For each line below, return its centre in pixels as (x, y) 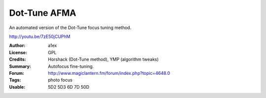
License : (18, 52)
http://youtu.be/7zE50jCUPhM (40, 36)
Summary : (20, 66)
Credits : (18, 60)
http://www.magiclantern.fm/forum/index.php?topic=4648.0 (109, 73)
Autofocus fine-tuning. (71, 66)
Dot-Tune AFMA (43, 13)
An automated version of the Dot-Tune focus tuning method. (70, 28)
